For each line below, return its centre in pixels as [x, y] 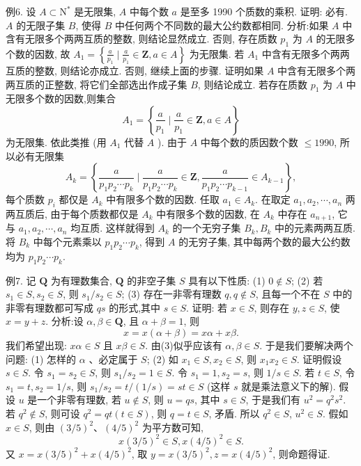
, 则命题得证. [301, 453]
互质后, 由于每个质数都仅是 [77, 213]
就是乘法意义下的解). [289, 386]
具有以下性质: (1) [227, 280]
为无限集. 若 [217, 53]
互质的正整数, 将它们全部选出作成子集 [101, 84]
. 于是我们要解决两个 [306, 345]
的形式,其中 [135, 307]
